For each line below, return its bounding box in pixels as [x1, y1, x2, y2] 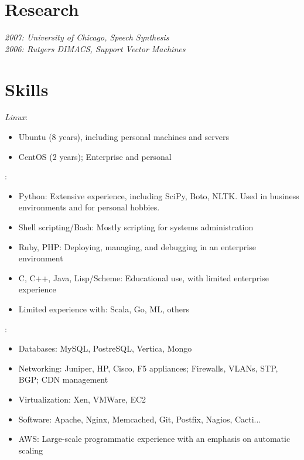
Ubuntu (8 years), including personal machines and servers [18, 131, 229, 143]
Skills [5, 77, 49, 101]
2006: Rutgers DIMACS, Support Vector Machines [5, 42, 186, 54]
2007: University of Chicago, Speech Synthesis [5, 31, 169, 43]
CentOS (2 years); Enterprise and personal [18, 150, 172, 162]
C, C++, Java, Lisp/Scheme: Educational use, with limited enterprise [18, 271, 269, 284]
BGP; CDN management [18, 373, 108, 386]
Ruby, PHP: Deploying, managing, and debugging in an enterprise [18, 240, 256, 253]
